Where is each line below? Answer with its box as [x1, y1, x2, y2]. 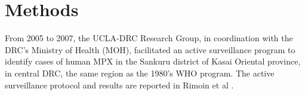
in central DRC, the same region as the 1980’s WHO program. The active [5, 66, 275, 79]
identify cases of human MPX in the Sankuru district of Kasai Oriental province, [5, 55, 301, 68]
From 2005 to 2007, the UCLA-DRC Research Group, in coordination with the [5, 32, 293, 44]
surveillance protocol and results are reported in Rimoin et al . [5, 78, 234, 91]
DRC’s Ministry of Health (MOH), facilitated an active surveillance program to [5, 43, 295, 56]
